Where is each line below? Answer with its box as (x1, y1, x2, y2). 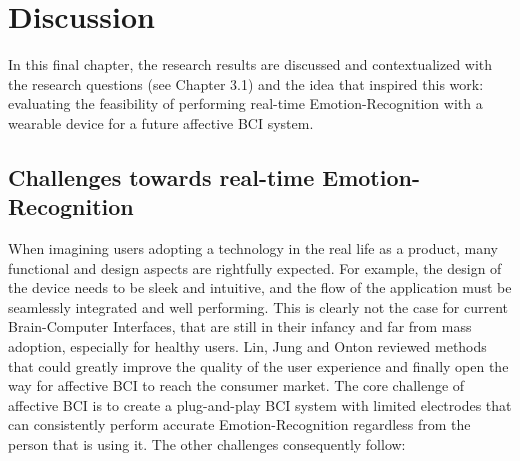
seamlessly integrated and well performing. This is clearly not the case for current (8, 296, 509, 317)
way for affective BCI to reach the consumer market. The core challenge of (8, 375, 465, 396)
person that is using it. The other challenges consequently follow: (8, 434, 406, 455)
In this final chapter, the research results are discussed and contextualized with (8, 54, 493, 75)
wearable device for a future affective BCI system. (8, 112, 314, 133)
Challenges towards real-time (8, 161, 315, 192)
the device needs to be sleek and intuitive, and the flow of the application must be (8, 277, 512, 298)
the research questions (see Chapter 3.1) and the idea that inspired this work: (8, 73, 484, 94)
